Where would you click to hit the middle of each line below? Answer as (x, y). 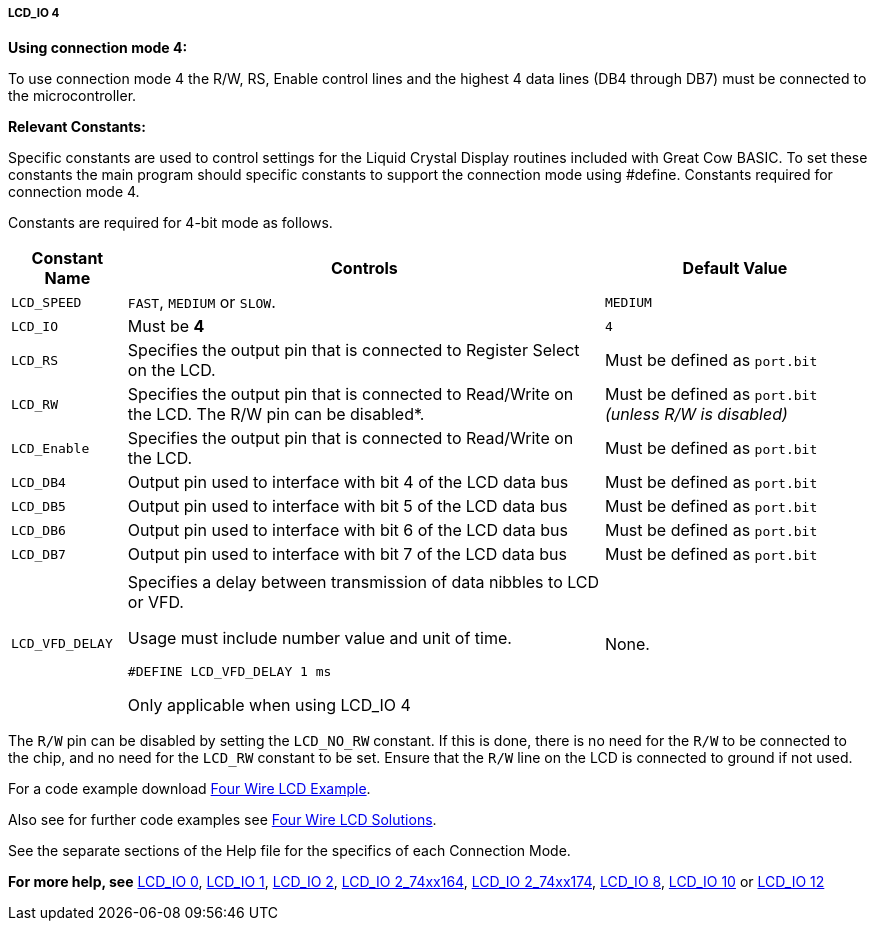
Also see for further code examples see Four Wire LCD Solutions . (222, 820)
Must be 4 (166, 326)
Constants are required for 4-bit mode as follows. (170, 223)
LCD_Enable (50, 448)
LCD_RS (34, 360)
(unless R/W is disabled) (696, 414)
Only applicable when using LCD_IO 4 (269, 705)
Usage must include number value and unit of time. (319, 638)
